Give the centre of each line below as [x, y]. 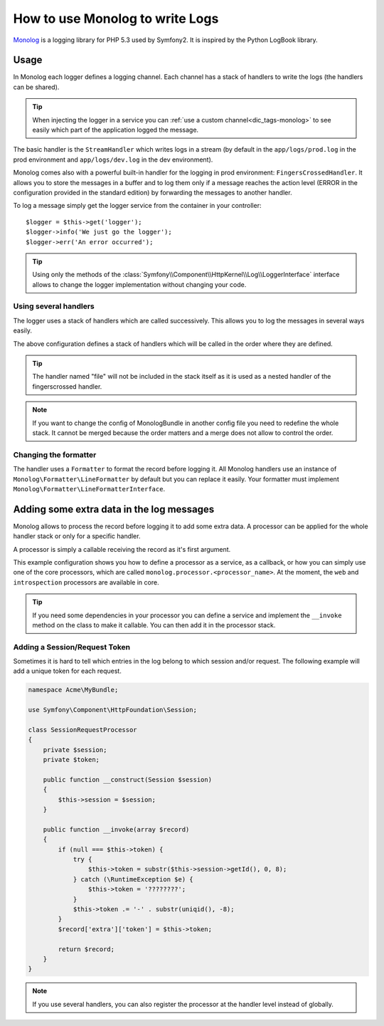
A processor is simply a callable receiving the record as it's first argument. [122, 549]
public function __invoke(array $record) [116, 829]
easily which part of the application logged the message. [116, 130]
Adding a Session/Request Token [72, 647]
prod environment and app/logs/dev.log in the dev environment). [113, 159]
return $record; [86, 949]
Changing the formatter [55, 454]
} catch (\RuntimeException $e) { [133, 879]
